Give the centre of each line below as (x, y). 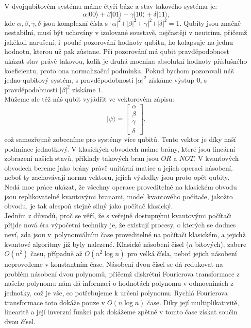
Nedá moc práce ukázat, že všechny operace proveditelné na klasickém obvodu (121, 187)
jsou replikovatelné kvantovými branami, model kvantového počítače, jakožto (119, 196)
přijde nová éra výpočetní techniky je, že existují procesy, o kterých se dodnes (120, 225)
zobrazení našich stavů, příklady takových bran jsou (82, 158)
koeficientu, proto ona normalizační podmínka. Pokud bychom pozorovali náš (119, 70)
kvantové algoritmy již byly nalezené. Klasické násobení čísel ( (97, 244)
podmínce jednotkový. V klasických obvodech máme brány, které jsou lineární (120, 148)
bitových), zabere (221, 244)
